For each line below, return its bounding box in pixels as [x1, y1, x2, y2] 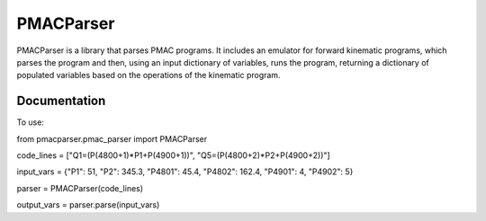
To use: [16, 117, 45, 128]
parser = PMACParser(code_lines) [16, 182, 144, 193]
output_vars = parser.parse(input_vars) [16, 199, 160, 210]
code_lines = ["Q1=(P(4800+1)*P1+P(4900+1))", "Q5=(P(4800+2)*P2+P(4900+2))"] [16, 150, 330, 161]
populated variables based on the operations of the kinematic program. [16, 70, 281, 81]
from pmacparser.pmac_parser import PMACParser [16, 133, 208, 144]
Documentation [16, 93, 106, 109]
